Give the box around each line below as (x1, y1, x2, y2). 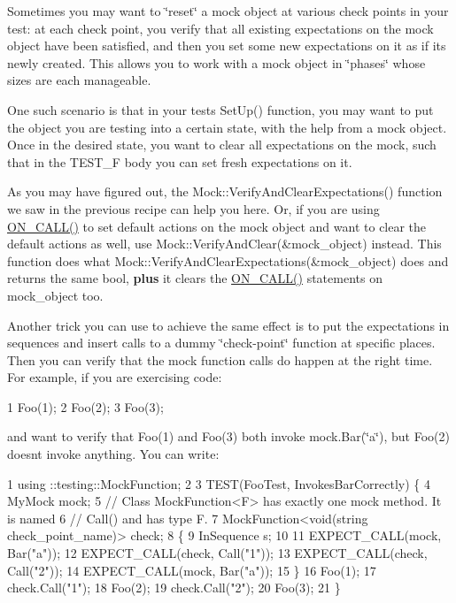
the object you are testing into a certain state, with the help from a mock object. (7, 118, 447, 136)
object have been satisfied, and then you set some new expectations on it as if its (7, 36, 446, 55)
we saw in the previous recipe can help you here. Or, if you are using (7, 199, 380, 218)
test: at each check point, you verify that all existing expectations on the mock (7, 19, 434, 37)
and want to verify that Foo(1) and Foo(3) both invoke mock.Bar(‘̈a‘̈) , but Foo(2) (7, 427, 450, 446)
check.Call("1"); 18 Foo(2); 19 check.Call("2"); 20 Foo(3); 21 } (7, 578, 341, 597)
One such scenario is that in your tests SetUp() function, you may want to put (7, 100, 434, 118)
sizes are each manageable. (7, 71, 151, 89)
